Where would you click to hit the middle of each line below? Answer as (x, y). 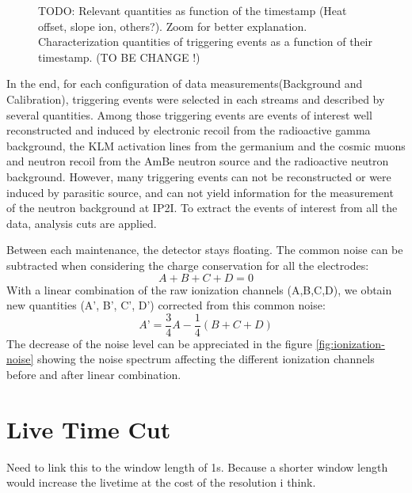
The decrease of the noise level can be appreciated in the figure (160, 343)
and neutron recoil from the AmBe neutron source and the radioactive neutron (198, 161)
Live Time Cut (89, 429)
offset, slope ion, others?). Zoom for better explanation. (173, 26)
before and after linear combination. (94, 374)
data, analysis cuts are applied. (82, 223)
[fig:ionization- (350, 343)
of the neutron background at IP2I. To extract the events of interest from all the (202, 208)
